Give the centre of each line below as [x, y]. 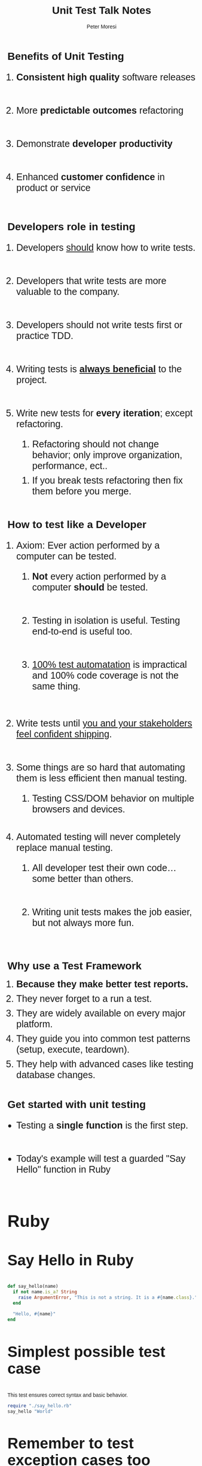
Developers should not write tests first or [99, 325]
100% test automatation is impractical [110, 665]
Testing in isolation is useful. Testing [106, 620]
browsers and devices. [79, 809]
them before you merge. [82, 491]
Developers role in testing [71, 227]
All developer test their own [88, 868]
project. [31, 380]
